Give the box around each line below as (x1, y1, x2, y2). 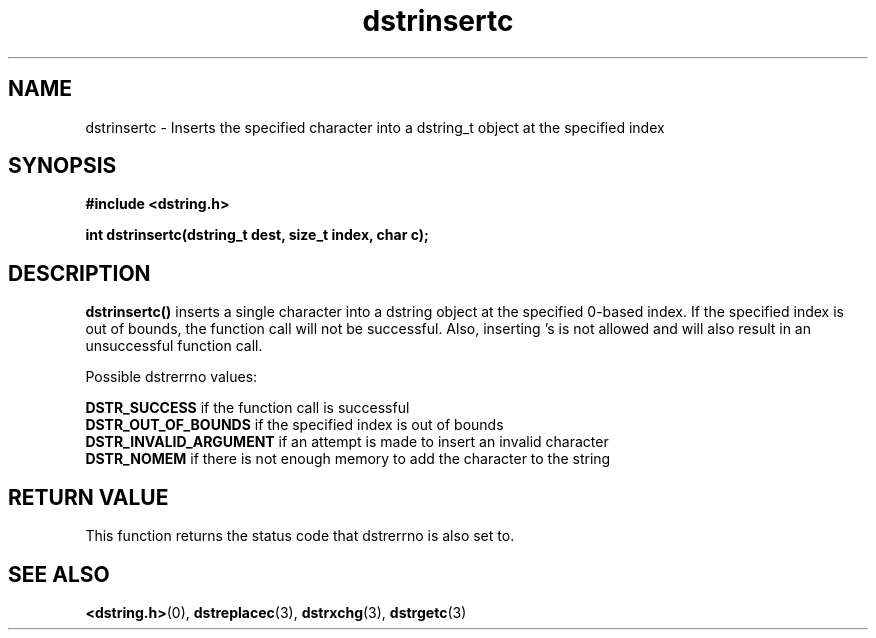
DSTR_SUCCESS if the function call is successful (85, 399, 410, 417)
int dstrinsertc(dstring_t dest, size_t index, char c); (85, 226, 429, 244)
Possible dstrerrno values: (85, 368, 258, 386)
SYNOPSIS (8, 153, 117, 179)
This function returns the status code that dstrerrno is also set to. (85, 527, 515, 545)
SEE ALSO (8, 561, 110, 587)
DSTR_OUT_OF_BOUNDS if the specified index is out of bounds (85, 416, 504, 434)
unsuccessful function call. (85, 337, 263, 355)
